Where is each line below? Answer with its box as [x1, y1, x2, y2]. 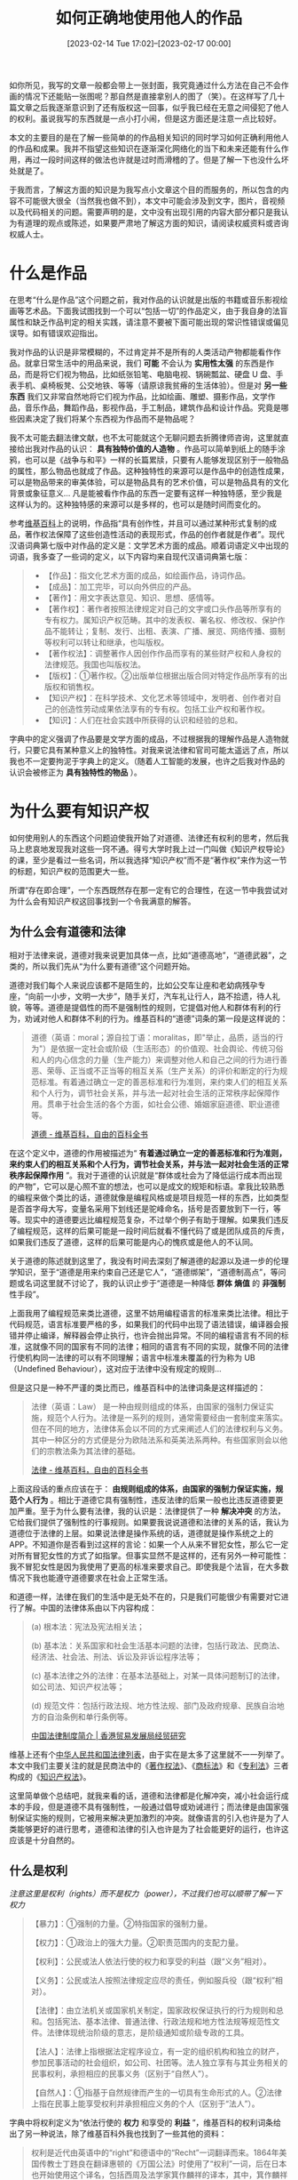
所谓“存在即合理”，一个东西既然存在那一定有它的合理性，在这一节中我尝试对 [9, 884, 288, 895]
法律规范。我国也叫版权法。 [43, 659, 146, 670]
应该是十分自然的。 [9, 1834, 80, 1846]
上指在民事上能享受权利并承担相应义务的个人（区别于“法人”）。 [30, 2098, 260, 2109]
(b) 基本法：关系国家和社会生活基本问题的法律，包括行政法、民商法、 [30, 1640, 286, 1651]
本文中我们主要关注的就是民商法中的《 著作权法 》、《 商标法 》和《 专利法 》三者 [9, 1760, 289, 1771]
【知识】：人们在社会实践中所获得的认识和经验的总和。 [43, 714, 243, 725]
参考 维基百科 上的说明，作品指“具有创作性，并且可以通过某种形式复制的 [9, 518, 270, 528]
